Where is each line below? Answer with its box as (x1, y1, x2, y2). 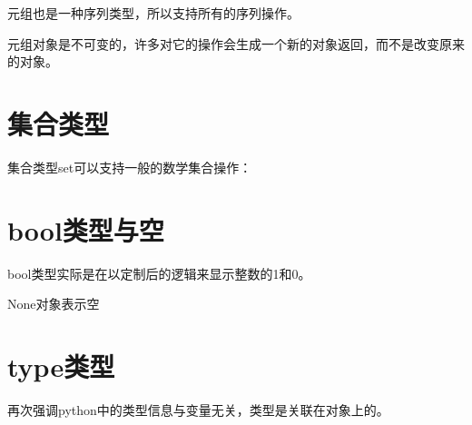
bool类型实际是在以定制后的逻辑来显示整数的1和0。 (7, 263, 311, 282)
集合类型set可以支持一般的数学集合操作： (7, 157, 252, 176)
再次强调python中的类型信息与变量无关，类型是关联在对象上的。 (7, 400, 389, 419)
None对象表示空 (7, 294, 100, 313)
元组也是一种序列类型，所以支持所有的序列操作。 (7, 4, 300, 22)
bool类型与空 (7, 211, 164, 248)
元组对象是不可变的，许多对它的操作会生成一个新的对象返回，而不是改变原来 (7, 34, 465, 53)
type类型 (7, 348, 115, 384)
